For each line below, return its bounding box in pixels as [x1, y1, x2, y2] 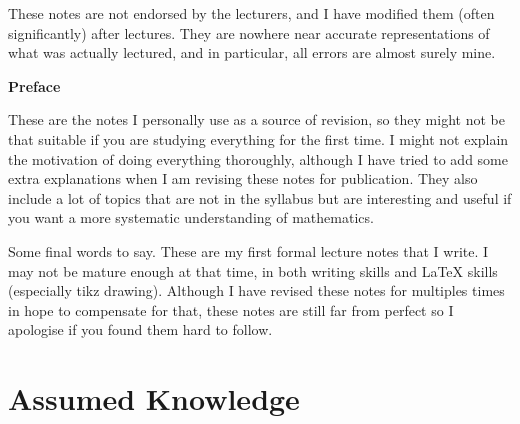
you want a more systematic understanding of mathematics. [8, 207, 374, 228]
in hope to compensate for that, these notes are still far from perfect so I [8, 299, 454, 320]
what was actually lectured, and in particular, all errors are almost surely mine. [8, 42, 496, 63]
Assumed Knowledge [8, 378, 300, 419]
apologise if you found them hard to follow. [8, 319, 273, 340]
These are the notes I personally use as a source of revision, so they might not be [8, 109, 505, 130]
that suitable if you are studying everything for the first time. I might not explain [8, 128, 509, 149]
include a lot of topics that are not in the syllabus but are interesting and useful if [8, 187, 512, 208]
